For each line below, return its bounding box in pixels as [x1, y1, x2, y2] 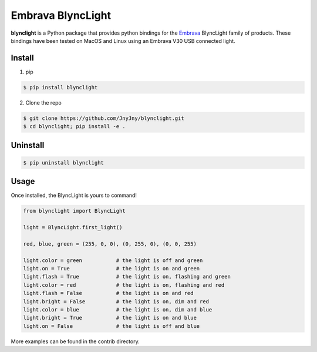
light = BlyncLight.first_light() [23, 224, 123, 231]
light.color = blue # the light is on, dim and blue [23, 306, 213, 313]
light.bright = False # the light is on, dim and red [23, 298, 210, 305]
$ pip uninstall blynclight [23, 159, 104, 166]
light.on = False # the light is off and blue [23, 323, 200, 329]
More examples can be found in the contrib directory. [11, 338, 140, 345]
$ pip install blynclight [23, 84, 98, 90]
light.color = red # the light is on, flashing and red [23, 281, 225, 288]
